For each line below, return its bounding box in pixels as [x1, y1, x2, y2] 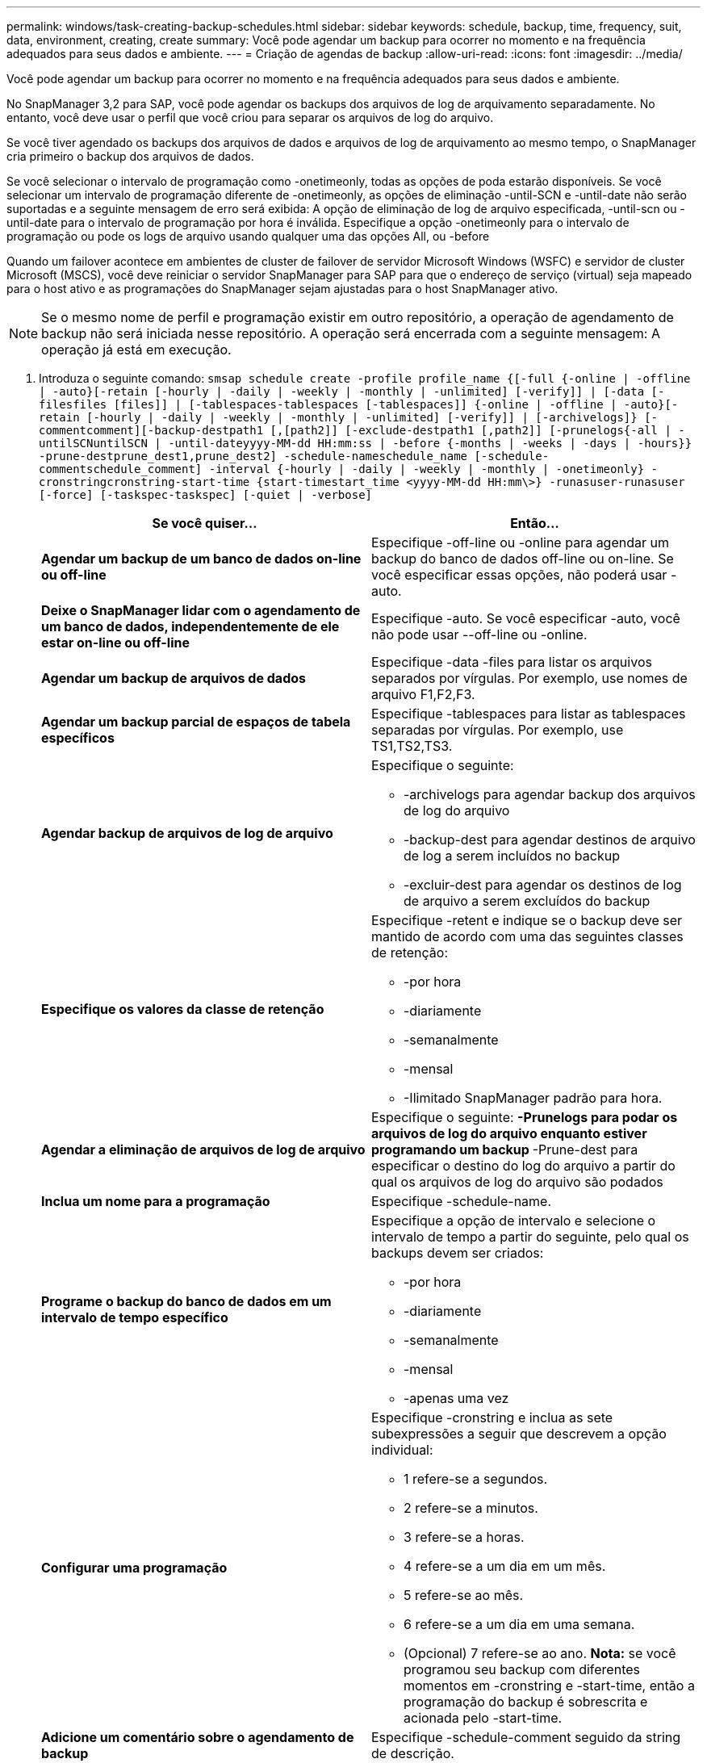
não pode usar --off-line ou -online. [371, 626, 588, 643]
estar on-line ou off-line [41, 634, 190, 651]
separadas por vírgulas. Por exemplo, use [371, 722, 624, 738]
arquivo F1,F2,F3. [371, 686, 475, 702]
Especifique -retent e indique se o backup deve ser [371, 912, 683, 928]
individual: [371, 1442, 433, 1458]
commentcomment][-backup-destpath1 [39, 424, 264, 437]
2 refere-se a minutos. [404, 1500, 538, 1516]
